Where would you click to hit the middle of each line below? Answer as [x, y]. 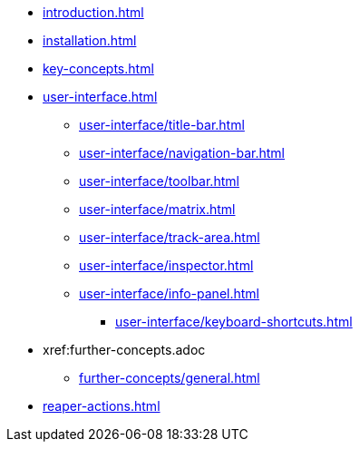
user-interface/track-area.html [170, 237]
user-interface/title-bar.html [162, 125]
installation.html [90, 40]
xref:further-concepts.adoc [124, 350]
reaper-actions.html [102, 406]
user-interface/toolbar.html [159, 181]
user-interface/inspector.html [166, 265]
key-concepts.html [98, 68]
